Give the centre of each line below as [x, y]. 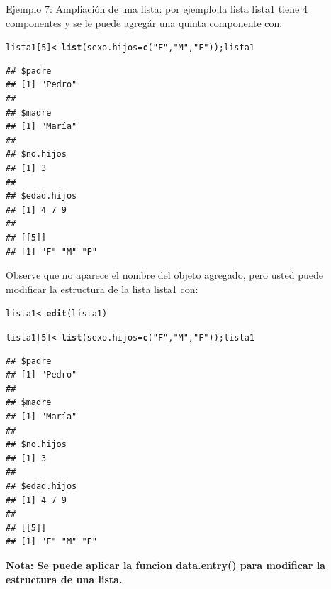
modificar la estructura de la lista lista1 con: [102, 288]
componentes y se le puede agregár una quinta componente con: [144, 22]
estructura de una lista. [64, 579]
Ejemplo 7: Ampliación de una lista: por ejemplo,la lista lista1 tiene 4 [157, 9]
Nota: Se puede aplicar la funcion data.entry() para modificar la [165, 565]
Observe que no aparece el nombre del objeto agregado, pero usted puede [164, 275]
